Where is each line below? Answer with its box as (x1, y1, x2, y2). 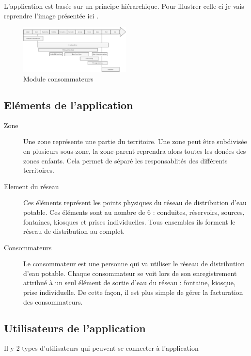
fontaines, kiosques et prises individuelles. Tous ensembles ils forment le (23, 216, 235, 227)
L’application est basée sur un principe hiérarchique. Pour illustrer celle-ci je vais (4, 1, 244, 11)
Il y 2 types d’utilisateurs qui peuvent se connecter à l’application (4, 343, 199, 353)
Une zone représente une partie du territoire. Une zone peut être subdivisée (23, 136, 247, 146)
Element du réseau (4, 181, 59, 191)
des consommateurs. (23, 296, 83, 307)
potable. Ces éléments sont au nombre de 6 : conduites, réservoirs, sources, (23, 207, 245, 217)
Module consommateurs (23, 73, 94, 83)
